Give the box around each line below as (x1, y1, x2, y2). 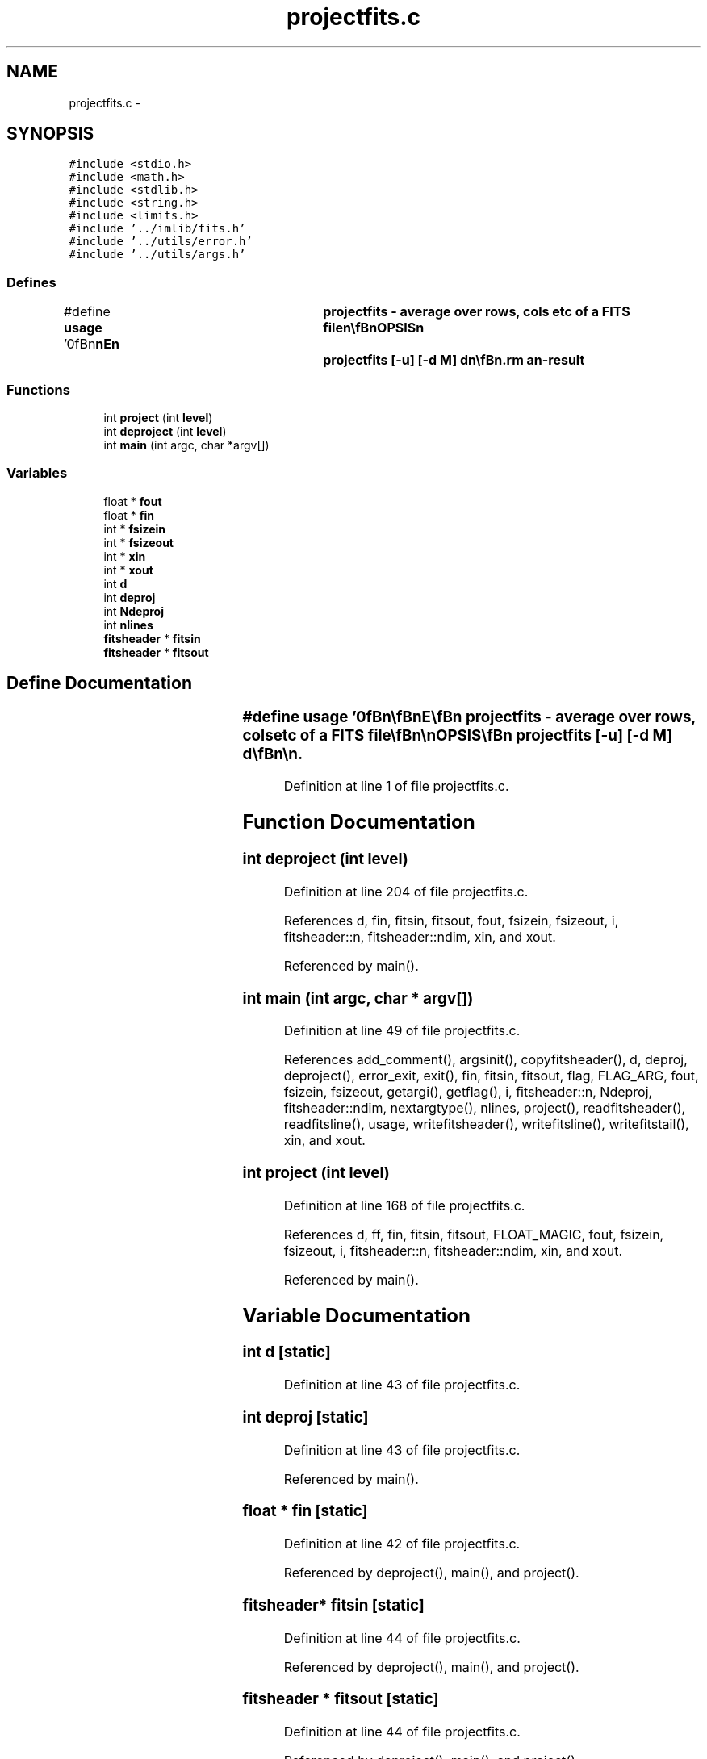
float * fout (103, 494, 162, 508)
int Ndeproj (103, 604, 164, 618)
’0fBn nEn (63, 336, 119, 353)
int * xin (103, 549, 146, 563)
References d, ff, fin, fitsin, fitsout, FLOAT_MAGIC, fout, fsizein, (283, 1226, 664, 1243)
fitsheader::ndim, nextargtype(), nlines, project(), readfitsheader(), (283, 1100, 686, 1117)
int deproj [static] (242, 1407, 369, 1427)
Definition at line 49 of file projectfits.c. (283, 1022, 521, 1039)
